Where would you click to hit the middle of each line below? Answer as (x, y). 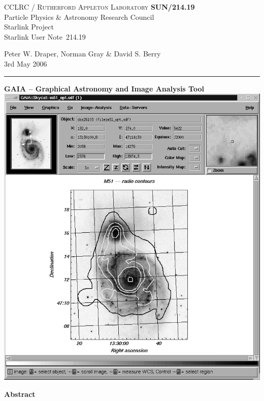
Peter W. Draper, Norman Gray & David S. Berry (82, 54)
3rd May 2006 (26, 63)
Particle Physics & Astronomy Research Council (79, 17)
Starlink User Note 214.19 (45, 36)
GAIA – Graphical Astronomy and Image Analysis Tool (104, 88)
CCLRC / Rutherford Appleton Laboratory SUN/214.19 (100, 7)
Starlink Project (29, 27)
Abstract (20, 394)
